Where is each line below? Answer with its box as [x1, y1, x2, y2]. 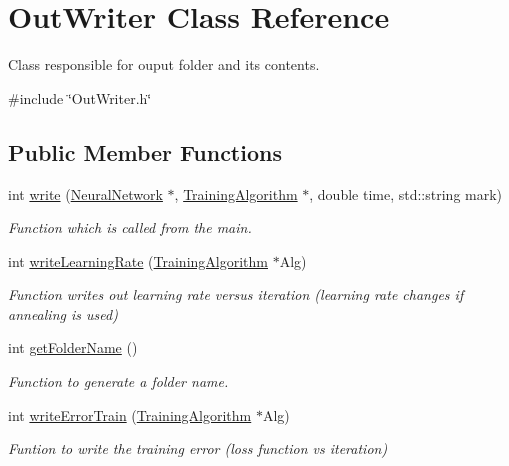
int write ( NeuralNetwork [8, 183, 163, 204]
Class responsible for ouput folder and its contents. [8, 54, 320, 75]
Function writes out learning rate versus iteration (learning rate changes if [8, 284, 464, 305]
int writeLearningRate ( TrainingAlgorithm [8, 250, 268, 271]
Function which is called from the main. [8, 217, 252, 238]
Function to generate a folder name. [8, 371, 229, 392]
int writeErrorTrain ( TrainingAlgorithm [8, 404, 252, 425]
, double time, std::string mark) [309, 183, 503, 204]
